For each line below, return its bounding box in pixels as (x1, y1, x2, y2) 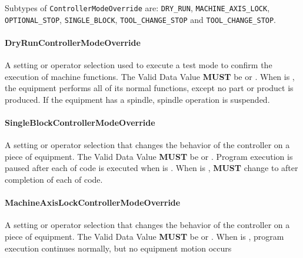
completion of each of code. (5, 173, 103, 186)
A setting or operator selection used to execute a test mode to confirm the (5, 59, 272, 71)
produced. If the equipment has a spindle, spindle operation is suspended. (5, 93, 270, 105)
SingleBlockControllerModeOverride (5, 116, 155, 129)
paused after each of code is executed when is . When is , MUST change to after (5, 162, 298, 174)
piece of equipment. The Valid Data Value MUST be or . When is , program (5, 230, 284, 243)
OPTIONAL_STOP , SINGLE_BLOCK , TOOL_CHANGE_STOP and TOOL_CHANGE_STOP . (5, 13, 277, 25)
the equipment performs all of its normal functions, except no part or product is (5, 82, 294, 94)
